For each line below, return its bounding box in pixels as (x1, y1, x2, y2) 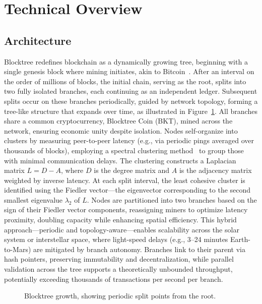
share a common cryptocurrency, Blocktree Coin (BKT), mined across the (4, 115, 233, 126)
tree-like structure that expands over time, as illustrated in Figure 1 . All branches (4, 105, 257, 116)
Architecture (4, 32, 72, 48)
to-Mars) (4, 244, 31, 254)
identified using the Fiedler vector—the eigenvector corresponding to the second (4, 185, 251, 195)
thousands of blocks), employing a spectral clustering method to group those (4, 145, 244, 155)
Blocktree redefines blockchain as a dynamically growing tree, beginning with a (4, 56, 248, 67)
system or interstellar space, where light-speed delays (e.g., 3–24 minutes (4, 234, 228, 245)
